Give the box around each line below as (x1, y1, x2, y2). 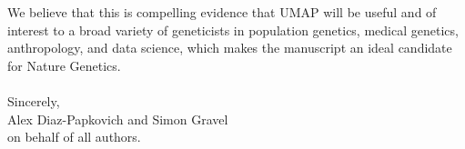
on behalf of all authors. (7, 127, 141, 146)
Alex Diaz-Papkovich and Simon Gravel (7, 109, 228, 128)
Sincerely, (7, 91, 60, 110)
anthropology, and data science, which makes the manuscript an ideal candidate (7, 38, 452, 57)
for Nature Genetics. (7, 55, 121, 74)
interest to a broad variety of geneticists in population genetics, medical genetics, (7, 20, 459, 39)
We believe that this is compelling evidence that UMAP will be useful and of (7, 3, 437, 21)
